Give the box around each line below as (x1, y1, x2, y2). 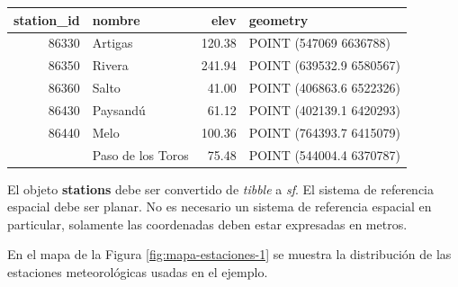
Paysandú (92, 100, 146, 119)
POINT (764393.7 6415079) (248, 122, 400, 141)
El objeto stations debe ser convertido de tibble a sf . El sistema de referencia (7, 179, 434, 198)
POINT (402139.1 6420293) (248, 100, 400, 119)
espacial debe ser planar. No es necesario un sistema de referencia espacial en (7, 197, 432, 216)
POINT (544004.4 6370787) (248, 145, 400, 164)
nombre (92, 10, 140, 29)
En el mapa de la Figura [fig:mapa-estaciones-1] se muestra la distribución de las (7, 245, 452, 264)
